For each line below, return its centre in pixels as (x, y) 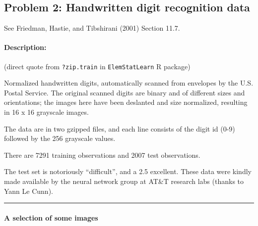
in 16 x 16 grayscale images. (46, 112)
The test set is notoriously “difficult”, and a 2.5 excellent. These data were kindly (128, 171)
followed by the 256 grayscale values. (60, 138)
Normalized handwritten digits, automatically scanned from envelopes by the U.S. (129, 83)
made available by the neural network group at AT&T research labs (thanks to (124, 181)
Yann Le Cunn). (29, 191)
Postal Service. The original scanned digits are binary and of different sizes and (125, 92)
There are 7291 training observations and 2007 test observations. (102, 155)
